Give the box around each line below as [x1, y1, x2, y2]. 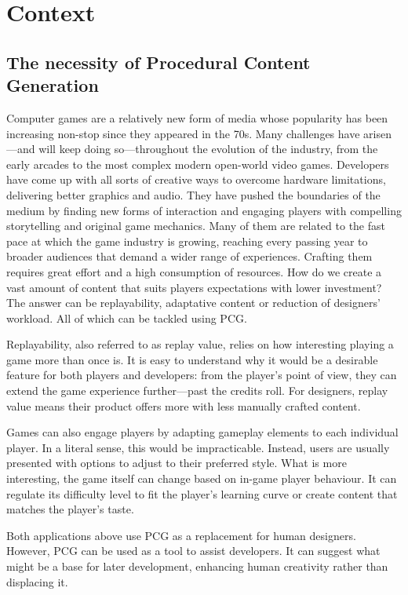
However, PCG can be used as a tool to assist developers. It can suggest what [6, 542, 381, 559]
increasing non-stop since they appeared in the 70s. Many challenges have [6, 125, 360, 141]
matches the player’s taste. [6, 501, 134, 517]
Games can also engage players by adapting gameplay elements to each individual [6, 424, 399, 440]
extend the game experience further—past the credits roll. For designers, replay [6, 382, 388, 399]
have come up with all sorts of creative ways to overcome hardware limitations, [6, 171, 386, 188]
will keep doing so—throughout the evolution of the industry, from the [38, 141, 378, 157]
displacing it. [6, 573, 68, 590]
